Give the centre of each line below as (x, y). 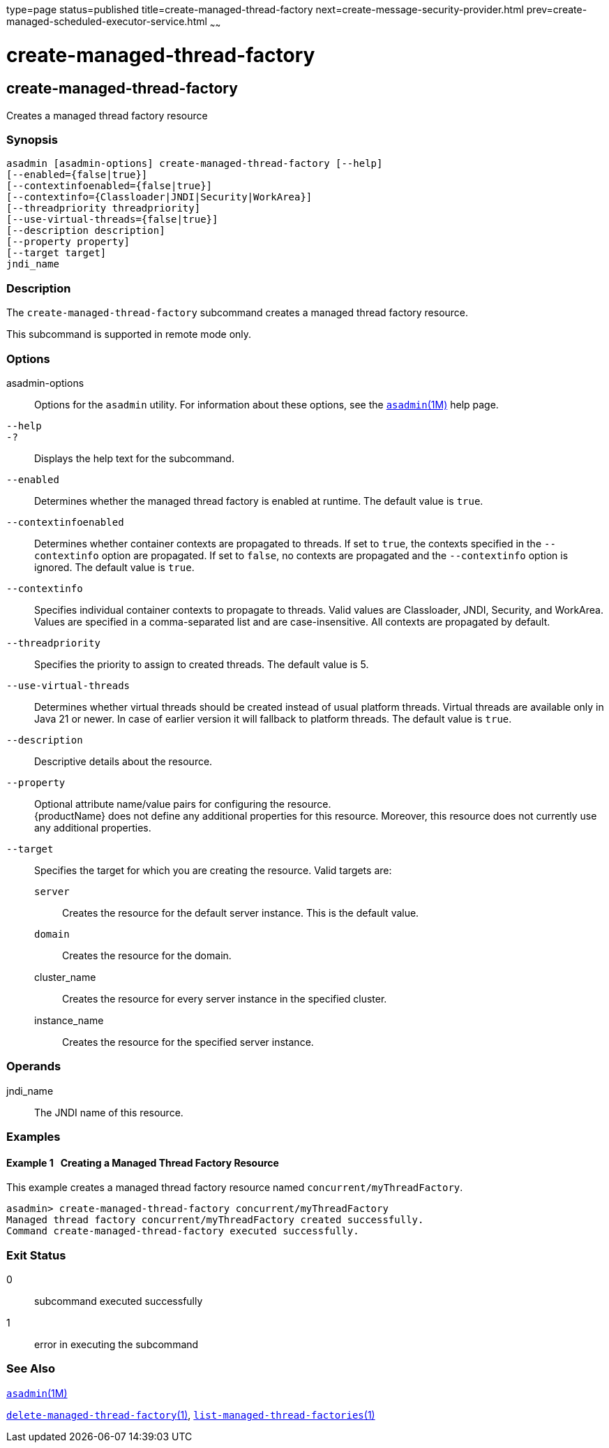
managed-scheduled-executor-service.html (107, 21)
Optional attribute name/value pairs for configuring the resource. (183, 804)
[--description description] (86, 231)
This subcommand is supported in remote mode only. (129, 334)
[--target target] (57, 253)
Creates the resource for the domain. (147, 955)
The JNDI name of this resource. (109, 1112)
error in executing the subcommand (116, 1345)
